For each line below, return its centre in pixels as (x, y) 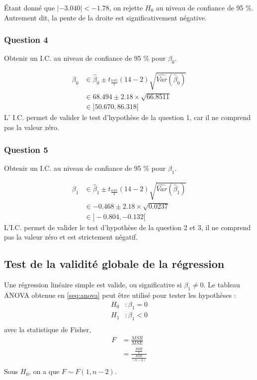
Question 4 (26, 40)
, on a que (44, 371)
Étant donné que (30, 7)
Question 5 (26, 149)
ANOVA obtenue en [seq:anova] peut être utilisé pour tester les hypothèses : (120, 295)
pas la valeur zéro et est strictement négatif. (71, 237)
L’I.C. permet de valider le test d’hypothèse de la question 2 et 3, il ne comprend (128, 227)
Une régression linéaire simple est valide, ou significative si (93, 285)
